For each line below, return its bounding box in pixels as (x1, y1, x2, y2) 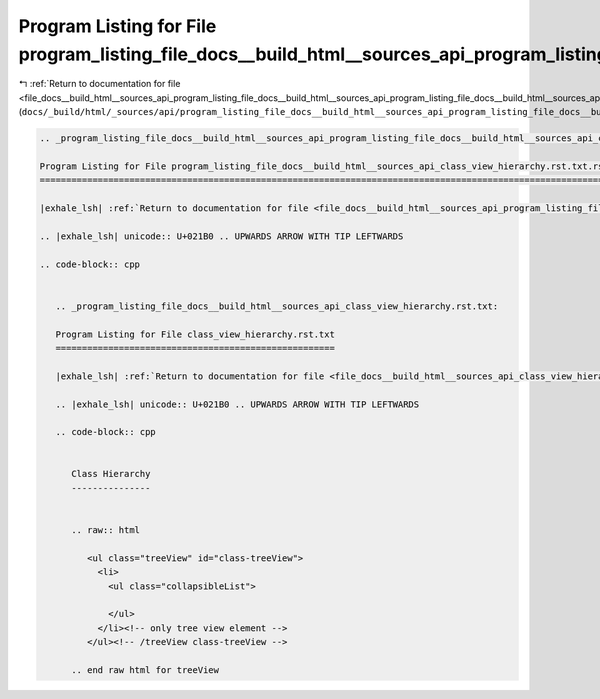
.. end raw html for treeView (71, 664, 220, 675)
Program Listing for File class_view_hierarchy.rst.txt (55, 328, 335, 340)
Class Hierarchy (71, 468, 151, 480)
